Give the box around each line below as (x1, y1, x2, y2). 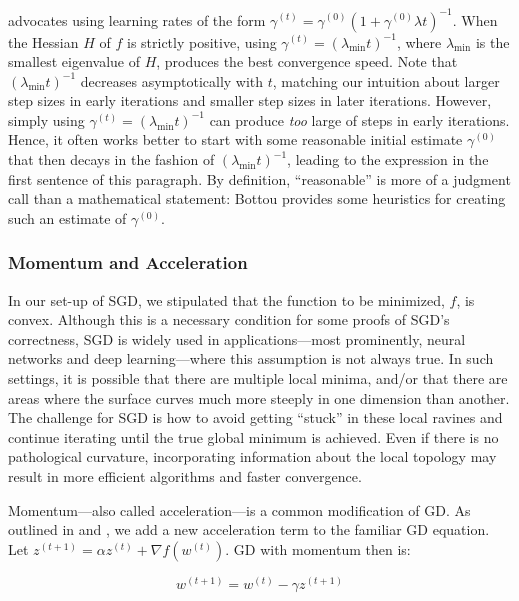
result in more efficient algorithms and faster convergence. (8, 466, 362, 486)
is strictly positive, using (126, 31, 277, 52)
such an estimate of (8, 207, 127, 228)
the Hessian (8, 31, 79, 52)
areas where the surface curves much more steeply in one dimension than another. (8, 387, 510, 408)
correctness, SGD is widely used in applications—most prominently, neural (8, 328, 466, 349)
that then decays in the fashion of (8, 149, 215, 170)
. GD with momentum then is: (225, 538, 411, 559)
